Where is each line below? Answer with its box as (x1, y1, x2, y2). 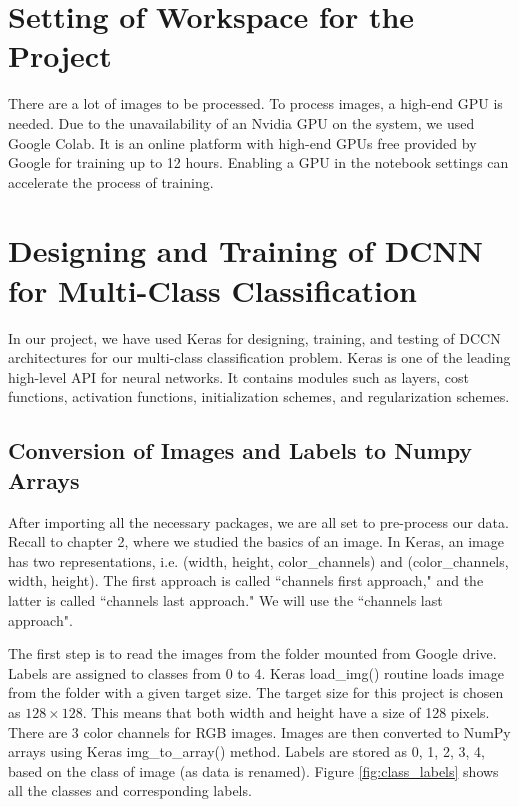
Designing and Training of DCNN (8, 230, 484, 271)
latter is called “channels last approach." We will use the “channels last (8, 589, 443, 610)
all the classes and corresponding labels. (8, 780, 252, 801)
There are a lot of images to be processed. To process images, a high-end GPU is (8, 93, 503, 114)
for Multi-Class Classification (8, 269, 417, 310)
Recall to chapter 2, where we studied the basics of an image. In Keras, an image (8, 531, 504, 552)
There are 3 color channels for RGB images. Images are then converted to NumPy (8, 721, 511, 742)
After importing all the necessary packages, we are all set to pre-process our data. (8, 511, 509, 532)
